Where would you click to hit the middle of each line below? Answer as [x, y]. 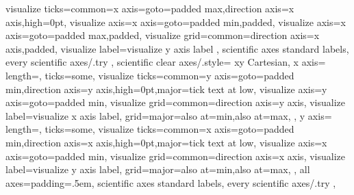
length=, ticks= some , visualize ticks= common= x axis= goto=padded [150, 129]
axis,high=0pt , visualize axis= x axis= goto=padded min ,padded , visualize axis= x [176, 22]
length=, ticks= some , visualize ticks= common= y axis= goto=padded [150, 75]
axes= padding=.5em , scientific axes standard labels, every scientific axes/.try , [171, 182]
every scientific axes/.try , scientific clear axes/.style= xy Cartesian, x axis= [166, 62]
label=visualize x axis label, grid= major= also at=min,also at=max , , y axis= [169, 115]
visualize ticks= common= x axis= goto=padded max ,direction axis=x [150, 8]
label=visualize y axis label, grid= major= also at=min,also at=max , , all [158, 169]
